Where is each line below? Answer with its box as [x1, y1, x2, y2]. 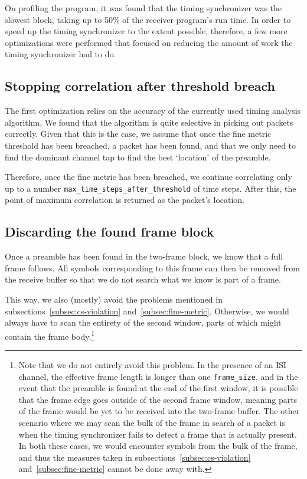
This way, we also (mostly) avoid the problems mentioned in [5, 293, 223, 305]
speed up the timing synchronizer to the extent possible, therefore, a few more [5, 25, 288, 37]
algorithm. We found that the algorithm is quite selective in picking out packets [5, 116, 293, 128]
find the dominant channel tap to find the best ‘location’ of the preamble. [5, 150, 271, 163]
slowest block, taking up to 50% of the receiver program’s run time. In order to [5, 13, 291, 25]
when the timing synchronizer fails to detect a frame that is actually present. [18, 428, 297, 440]
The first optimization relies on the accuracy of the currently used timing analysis [5, 104, 301, 117]
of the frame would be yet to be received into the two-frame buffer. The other [18, 405, 300, 417]
